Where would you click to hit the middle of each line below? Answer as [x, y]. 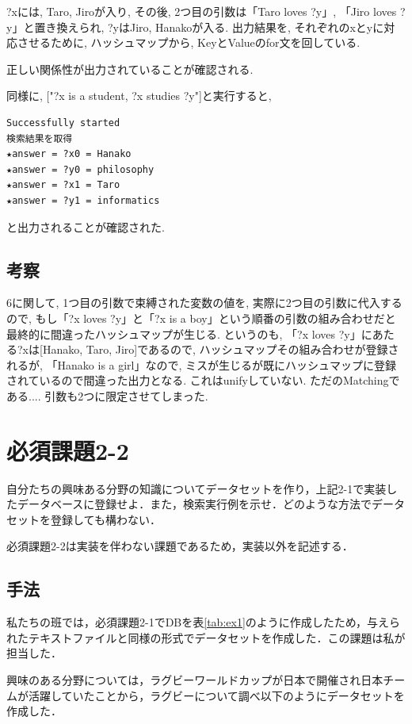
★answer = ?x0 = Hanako [69, 154]
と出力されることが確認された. [86, 226]
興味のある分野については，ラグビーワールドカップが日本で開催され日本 [195, 679]
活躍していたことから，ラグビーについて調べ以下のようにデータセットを [216, 695]
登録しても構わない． [105, 519]
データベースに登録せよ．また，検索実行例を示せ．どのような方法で [195, 504]
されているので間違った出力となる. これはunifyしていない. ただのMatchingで [203, 380]
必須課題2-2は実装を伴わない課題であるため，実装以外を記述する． [180, 546]
